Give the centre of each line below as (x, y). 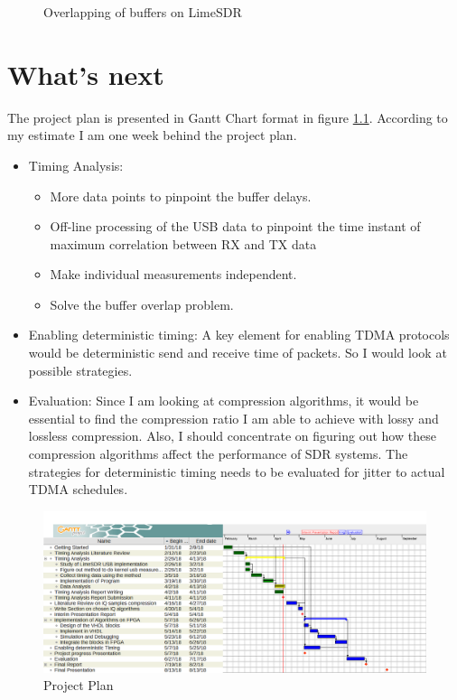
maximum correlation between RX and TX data (183, 243)
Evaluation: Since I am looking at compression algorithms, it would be (224, 401)
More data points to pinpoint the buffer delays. (181, 196)
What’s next (86, 74)
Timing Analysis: (76, 165)
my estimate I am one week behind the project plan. (152, 135)
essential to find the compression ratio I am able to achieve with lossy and (233, 418)
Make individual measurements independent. (173, 274)
